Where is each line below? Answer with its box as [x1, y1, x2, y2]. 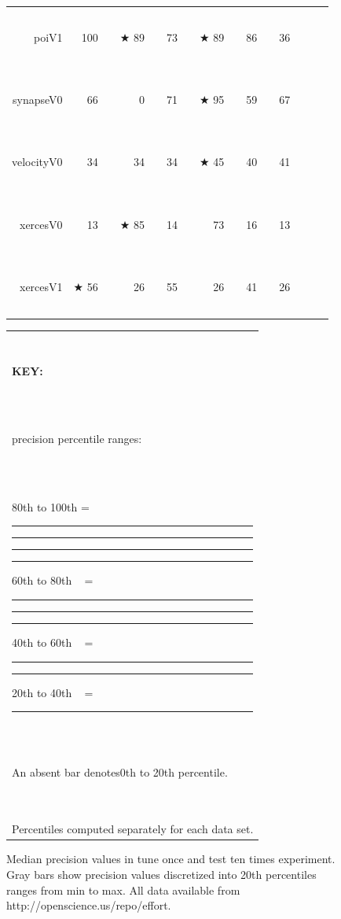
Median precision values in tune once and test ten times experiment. [6, 851, 335, 867]
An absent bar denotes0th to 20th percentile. [12, 763, 228, 780]
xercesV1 [20, 278, 63, 294]
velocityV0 [12, 153, 63, 170]
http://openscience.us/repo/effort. [6, 897, 171, 913]
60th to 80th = [12, 572, 93, 589]
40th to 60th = [12, 633, 93, 650]
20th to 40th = [12, 684, 93, 700]
